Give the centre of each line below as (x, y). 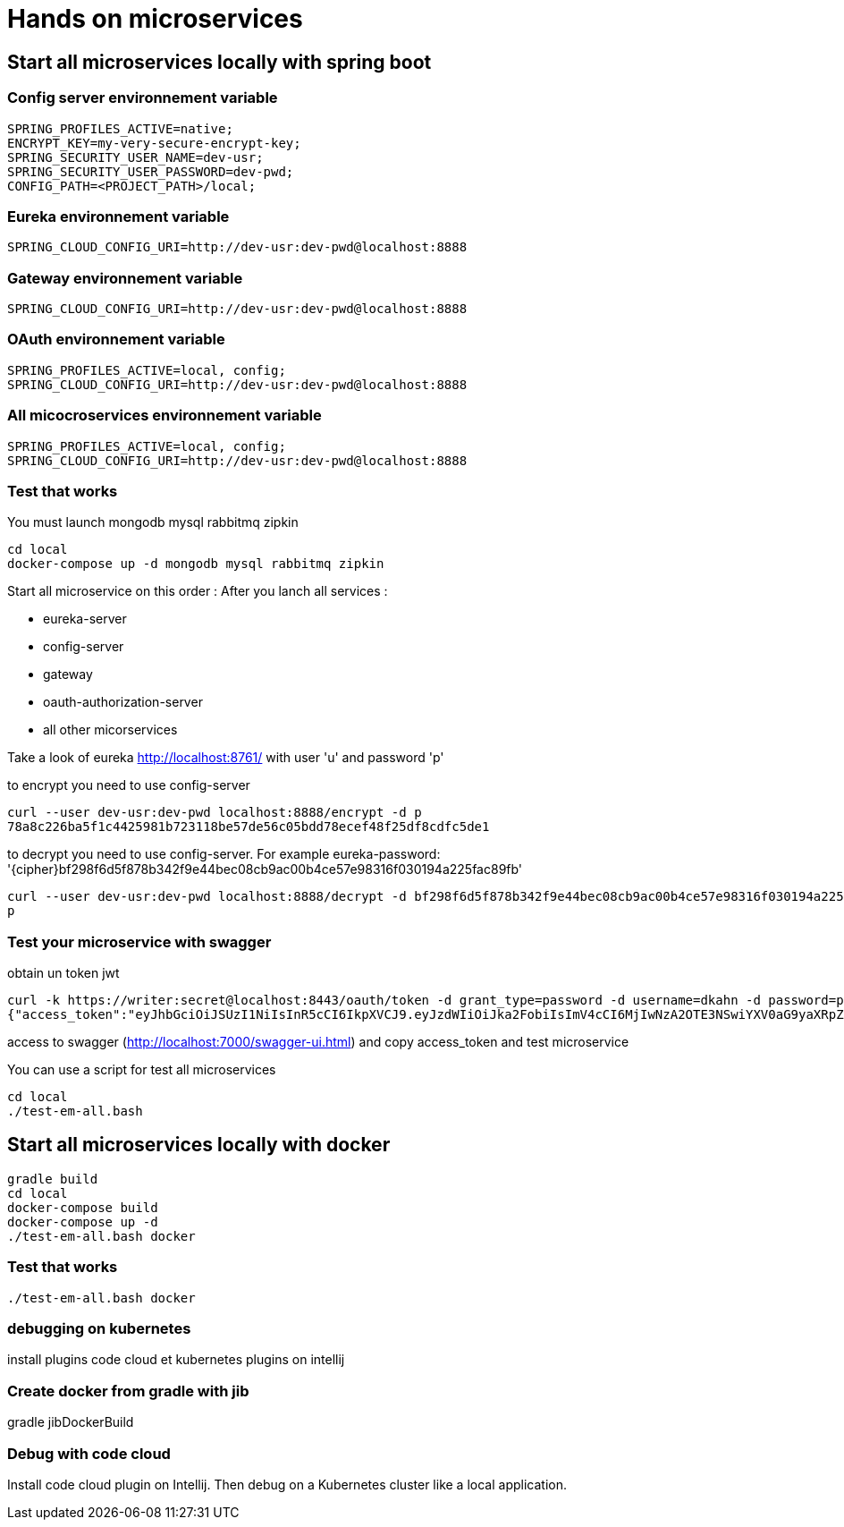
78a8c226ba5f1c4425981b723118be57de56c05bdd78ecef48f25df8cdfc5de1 (249, 827)
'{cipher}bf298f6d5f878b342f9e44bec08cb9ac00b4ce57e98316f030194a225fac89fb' (265, 870)
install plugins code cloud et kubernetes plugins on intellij (176, 1360)
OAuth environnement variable (116, 339)
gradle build (53, 1179)
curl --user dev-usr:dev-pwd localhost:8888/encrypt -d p (215, 813)
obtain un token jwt (63, 973)
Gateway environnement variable (125, 278)
